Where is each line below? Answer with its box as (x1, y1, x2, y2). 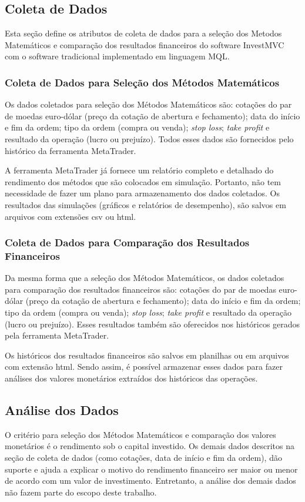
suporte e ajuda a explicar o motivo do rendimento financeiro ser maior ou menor (5, 463, 298, 475)
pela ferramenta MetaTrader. (5, 329, 109, 342)
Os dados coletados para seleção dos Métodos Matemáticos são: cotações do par (5, 98, 292, 111)
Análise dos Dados (5, 401, 119, 419)
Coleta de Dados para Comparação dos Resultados (5, 235, 250, 250)
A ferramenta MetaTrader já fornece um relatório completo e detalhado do (5, 164, 274, 176)
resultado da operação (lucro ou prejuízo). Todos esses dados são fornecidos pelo (5, 132, 294, 145)
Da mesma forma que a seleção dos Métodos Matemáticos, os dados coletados (5, 272, 284, 284)
